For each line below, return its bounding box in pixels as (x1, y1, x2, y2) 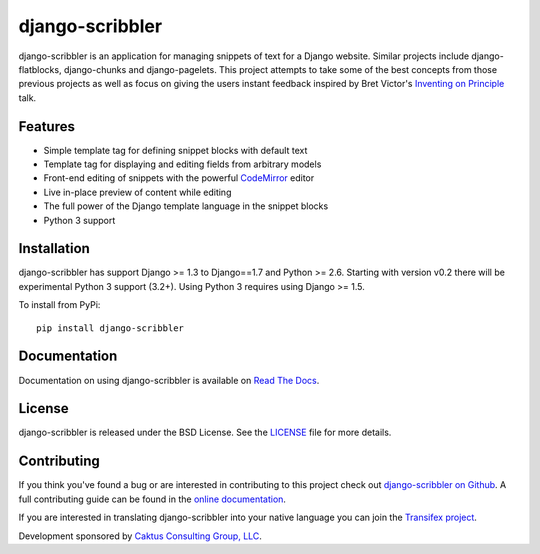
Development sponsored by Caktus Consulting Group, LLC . (18, 530, 262, 542)
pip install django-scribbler (36, 322, 185, 334)
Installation (18, 240, 90, 257)
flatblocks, (18, 63, 62, 75)
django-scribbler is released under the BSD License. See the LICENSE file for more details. (18, 426, 392, 439)
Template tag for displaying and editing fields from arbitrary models (43, 158, 322, 170)
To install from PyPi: (18, 299, 101, 311)
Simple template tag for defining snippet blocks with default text (43, 144, 308, 156)
